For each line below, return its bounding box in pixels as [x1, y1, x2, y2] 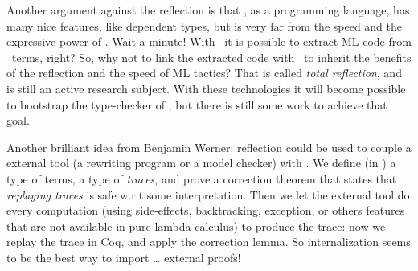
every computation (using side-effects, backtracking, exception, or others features [6, 202, 405, 219]
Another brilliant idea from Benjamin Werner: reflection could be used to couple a [6, 138, 412, 155]
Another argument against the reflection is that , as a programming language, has [6, 2, 410, 18]
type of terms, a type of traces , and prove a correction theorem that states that [6, 170, 397, 187]
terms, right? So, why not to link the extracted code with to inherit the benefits [11, 48, 412, 65]
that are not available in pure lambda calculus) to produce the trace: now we [6, 217, 386, 234]
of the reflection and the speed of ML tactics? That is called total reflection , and [6, 64, 402, 81]
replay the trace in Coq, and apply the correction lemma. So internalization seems [6, 233, 411, 250]
